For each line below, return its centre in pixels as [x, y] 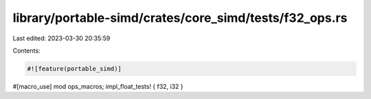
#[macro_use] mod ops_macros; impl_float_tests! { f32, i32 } [98, 86]
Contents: [26, 51]
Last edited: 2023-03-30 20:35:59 [61, 38]
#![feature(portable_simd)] [74, 69]
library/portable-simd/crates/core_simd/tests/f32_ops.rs [180, 18]
